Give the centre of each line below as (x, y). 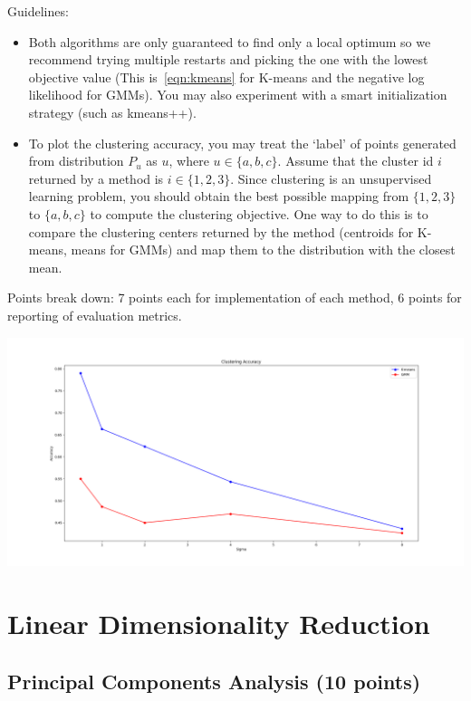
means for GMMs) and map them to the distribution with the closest (263, 250)
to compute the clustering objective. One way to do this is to (259, 213)
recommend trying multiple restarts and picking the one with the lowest (228, 59)
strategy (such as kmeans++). (112, 112)
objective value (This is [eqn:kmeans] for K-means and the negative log (226, 77)
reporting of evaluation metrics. (95, 315)
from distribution (76, 161)
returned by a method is (96, 178)
